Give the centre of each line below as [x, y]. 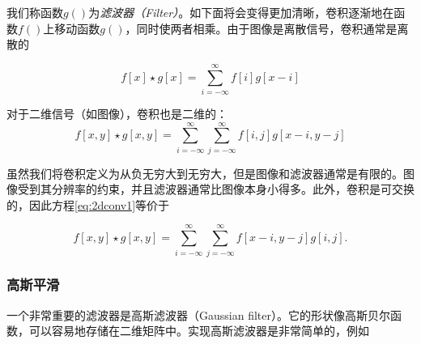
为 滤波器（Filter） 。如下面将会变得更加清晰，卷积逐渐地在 [241, 12]
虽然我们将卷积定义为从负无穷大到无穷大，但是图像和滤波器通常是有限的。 [205, 173]
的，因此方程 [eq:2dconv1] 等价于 [88, 204]
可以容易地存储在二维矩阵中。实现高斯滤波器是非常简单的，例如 [199, 331]
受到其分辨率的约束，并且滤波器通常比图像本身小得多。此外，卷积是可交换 [216, 189]
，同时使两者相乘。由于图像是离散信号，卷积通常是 [261, 28]
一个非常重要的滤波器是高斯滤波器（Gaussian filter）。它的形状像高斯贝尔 [198, 314]
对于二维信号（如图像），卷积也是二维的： [117, 113]
